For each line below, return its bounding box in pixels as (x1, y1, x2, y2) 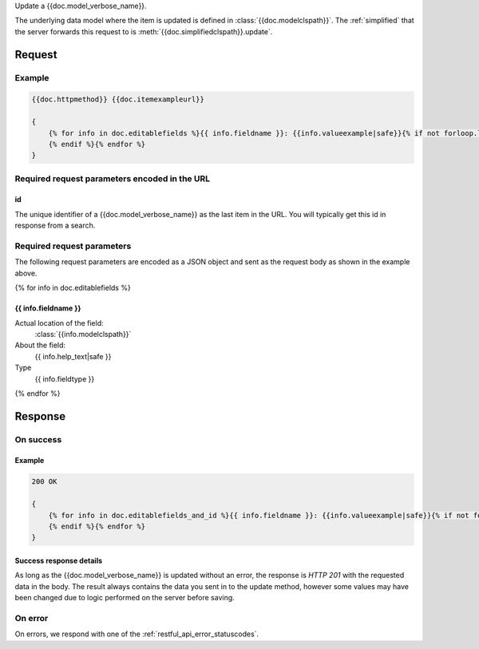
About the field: (14, 340, 66, 350)
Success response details (14, 556, 103, 565)
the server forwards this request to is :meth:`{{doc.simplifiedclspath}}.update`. (14, 26, 273, 36)
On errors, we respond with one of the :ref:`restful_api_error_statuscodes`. (14, 629, 259, 639)
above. (14, 268, 38, 278)
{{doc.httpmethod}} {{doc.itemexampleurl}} (31, 95, 205, 104)
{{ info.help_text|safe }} (34, 351, 112, 361)
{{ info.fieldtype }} (34, 374, 95, 383)
